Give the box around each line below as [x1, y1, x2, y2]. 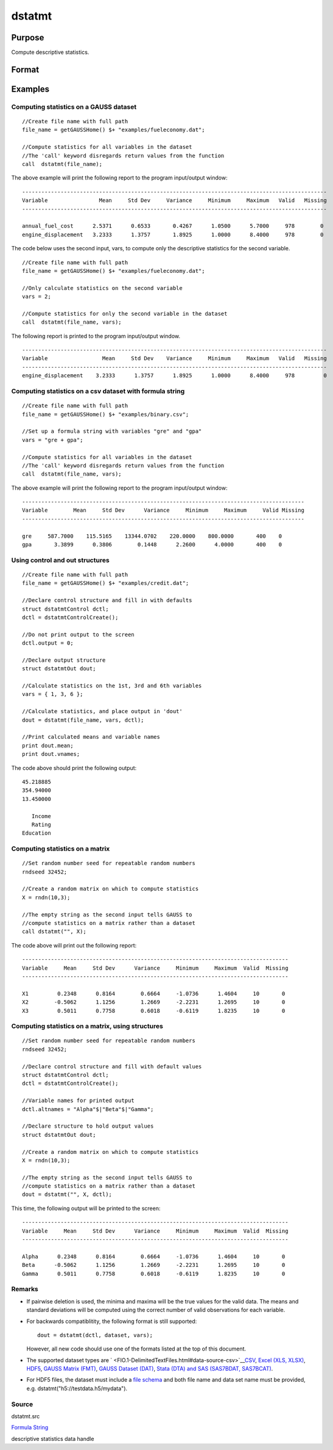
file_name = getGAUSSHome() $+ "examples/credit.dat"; [22, 580, 189, 587]
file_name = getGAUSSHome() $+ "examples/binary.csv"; [22, 411, 189, 418]
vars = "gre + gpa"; [22, 437, 83, 443]
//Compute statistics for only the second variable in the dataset [22, 310, 228, 317]
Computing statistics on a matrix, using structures [11, 1022, 164, 1031]
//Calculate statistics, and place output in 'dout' [22, 708, 183, 715]
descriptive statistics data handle [11, 1435, 94, 1442]
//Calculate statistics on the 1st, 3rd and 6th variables [22, 683, 202, 689]
